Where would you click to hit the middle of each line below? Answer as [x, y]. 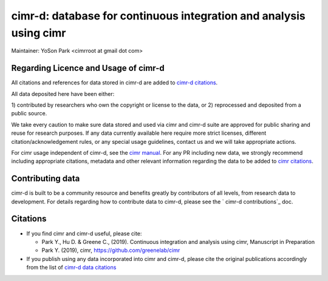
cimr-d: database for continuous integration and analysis [159, 16]
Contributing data [46, 179]
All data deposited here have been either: [63, 93]
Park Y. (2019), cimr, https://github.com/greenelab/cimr [111, 250]
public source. [29, 113]
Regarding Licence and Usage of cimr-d [88, 68]
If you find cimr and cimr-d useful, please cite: [84, 233]
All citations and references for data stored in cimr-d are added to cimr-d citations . [114, 83]
